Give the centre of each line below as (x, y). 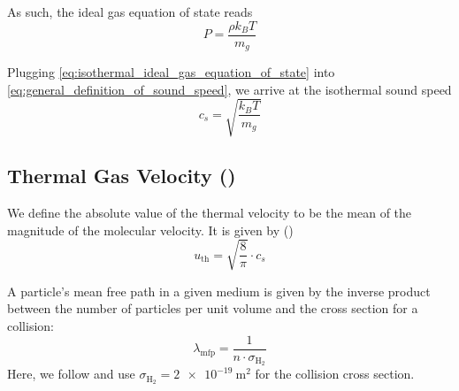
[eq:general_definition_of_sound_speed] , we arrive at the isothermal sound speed (229, 89)
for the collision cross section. (335, 374)
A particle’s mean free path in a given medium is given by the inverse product (219, 291)
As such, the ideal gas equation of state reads (130, 11)
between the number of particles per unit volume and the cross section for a (213, 308)
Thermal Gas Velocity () (122, 176)
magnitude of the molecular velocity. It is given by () (150, 230)
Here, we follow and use (71, 374)
